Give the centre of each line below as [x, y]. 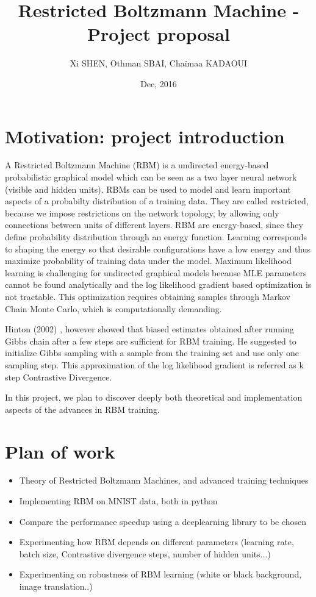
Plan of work [60, 451]
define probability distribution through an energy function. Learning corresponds [156, 237]
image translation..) [56, 586]
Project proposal [159, 34]
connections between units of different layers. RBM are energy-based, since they [154, 225]
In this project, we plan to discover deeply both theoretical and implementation [154, 397]
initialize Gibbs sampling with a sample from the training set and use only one [152, 353]
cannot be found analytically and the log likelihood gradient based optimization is [158, 284]
